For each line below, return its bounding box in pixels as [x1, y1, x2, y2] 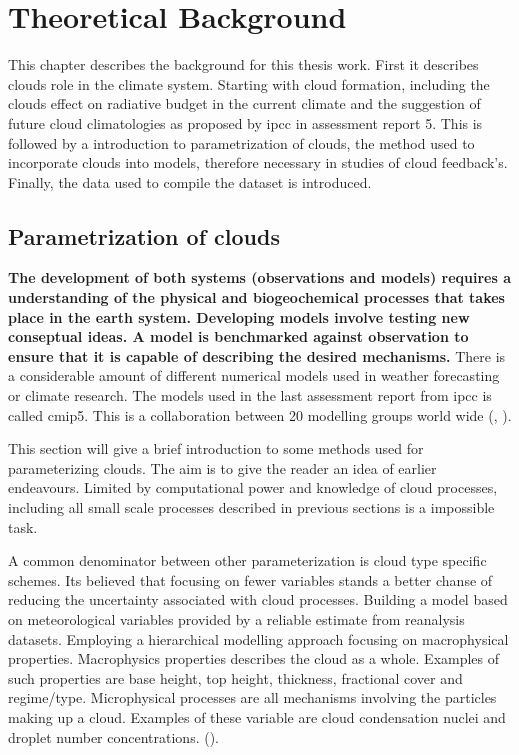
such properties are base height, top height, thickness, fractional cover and [8, 667, 463, 688]
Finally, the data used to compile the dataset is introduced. [8, 171, 372, 192]
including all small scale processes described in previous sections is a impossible [8, 497, 495, 518]
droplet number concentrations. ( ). [8, 726, 219, 747]
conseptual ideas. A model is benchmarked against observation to [8, 326, 469, 347]
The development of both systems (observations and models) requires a [8, 267, 512, 288]
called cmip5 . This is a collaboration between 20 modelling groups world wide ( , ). [8, 404, 512, 425]
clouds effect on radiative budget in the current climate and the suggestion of [8, 93, 481, 114]
